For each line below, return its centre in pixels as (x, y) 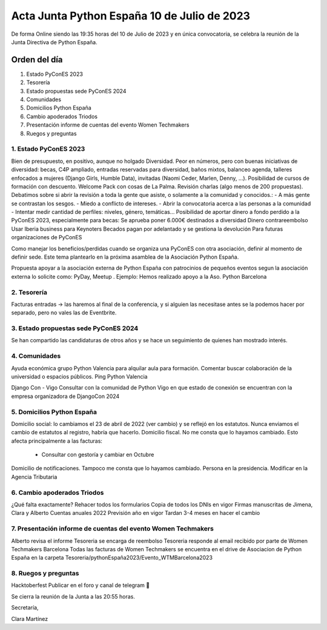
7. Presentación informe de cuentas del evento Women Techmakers (113, 529)
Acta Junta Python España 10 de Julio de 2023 (131, 16)
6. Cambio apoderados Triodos (58, 492)
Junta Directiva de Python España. (54, 42)
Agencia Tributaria (34, 477)
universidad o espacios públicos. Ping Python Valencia (79, 376)
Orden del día (37, 60)
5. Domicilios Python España (54, 412)
